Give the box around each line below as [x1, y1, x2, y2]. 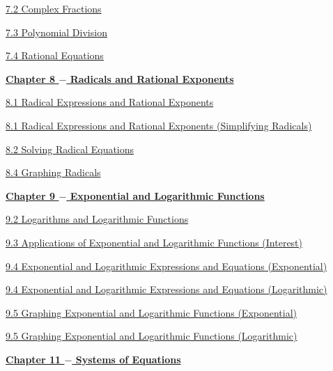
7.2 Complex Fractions [6, 1, 102, 15]
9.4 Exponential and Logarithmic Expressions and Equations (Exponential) [6, 258, 327, 273]
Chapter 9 [6, 188, 56, 203]
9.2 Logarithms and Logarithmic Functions [6, 212, 189, 226]
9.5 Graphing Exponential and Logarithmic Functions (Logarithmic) [6, 329, 297, 343]
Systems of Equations [75, 352, 181, 366]
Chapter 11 [6, 352, 61, 366]
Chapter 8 [6, 71, 56, 86]
